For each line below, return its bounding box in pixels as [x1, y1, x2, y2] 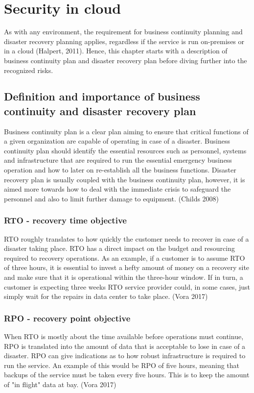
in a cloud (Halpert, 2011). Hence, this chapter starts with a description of [4, 46, 228, 56]
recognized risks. [4, 65, 53, 75]
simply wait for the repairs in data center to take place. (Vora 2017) [4, 291, 208, 301]
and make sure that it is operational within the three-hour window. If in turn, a [4, 272, 243, 282]
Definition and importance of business [4, 89, 200, 104]
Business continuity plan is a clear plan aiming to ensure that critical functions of [4, 126, 249, 136]
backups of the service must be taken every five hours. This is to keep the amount [4, 369, 250, 380]
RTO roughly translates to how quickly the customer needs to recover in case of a [4, 233, 249, 244]
